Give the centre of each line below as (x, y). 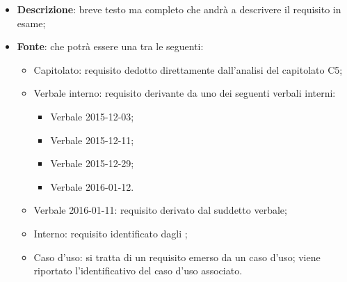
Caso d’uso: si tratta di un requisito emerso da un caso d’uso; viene (177, 257)
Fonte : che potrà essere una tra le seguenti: (110, 46)
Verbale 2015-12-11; (92, 140)
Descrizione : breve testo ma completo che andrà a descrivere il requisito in (179, 9)
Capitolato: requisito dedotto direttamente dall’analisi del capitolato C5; (188, 69)
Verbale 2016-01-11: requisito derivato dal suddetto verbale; (160, 210)
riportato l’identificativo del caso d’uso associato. (138, 271)
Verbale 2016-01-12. (92, 186)
